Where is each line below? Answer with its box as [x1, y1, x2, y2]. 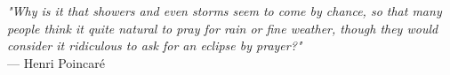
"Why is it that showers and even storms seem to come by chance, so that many [7, 2, 442, 19]
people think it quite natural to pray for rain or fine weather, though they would [7, 19, 438, 37]
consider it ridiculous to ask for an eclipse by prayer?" [7, 36, 302, 55]
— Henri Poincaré [7, 53, 105, 71]
